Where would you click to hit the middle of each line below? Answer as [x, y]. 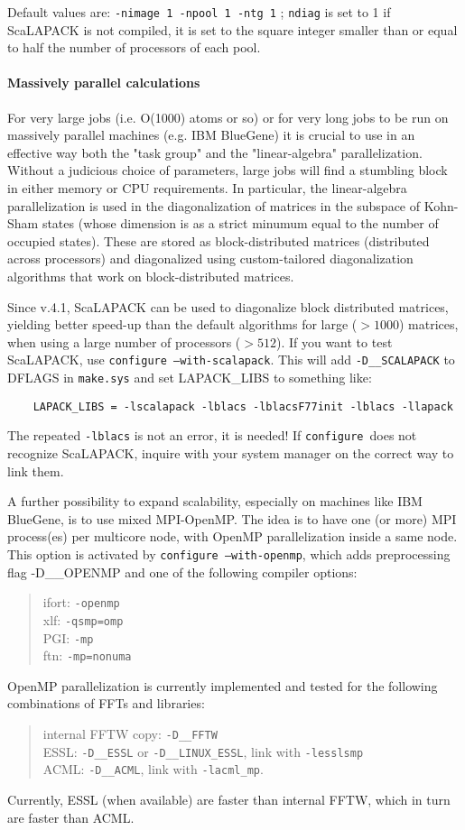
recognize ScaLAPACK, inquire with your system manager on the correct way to [231, 452]
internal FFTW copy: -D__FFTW [130, 734]
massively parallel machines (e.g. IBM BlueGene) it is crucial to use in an [211, 135]
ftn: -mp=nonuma [87, 655]
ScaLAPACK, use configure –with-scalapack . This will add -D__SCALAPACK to [231, 360]
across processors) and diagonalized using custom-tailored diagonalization [210, 258]
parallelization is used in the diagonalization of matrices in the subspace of [214, 205]
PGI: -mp [68, 637]
